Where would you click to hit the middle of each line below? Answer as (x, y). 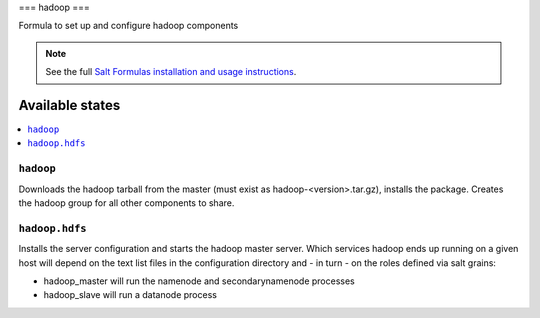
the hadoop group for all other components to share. (126, 203)
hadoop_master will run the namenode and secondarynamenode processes (199, 281)
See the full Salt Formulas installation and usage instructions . (171, 72)
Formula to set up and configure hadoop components (128, 26)
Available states (69, 105)
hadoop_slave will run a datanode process (130, 295)
